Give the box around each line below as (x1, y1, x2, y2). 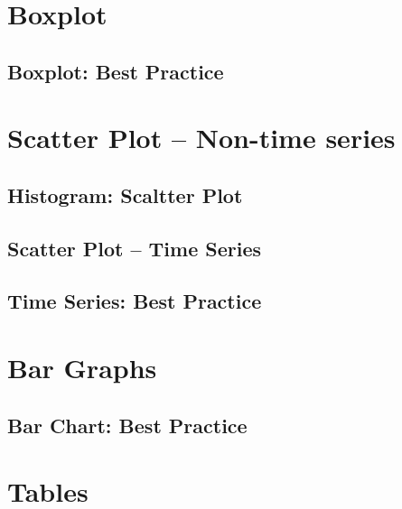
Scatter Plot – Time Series (7, 234, 262, 262)
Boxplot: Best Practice (7, 57, 224, 85)
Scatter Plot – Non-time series (7, 119, 396, 156)
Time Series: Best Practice (7, 287, 262, 315)
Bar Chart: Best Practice (7, 411, 248, 439)
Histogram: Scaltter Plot (7, 180, 243, 208)
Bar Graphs (7, 349, 157, 386)
